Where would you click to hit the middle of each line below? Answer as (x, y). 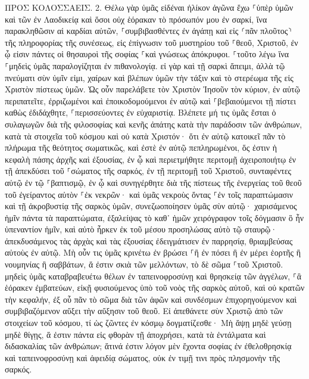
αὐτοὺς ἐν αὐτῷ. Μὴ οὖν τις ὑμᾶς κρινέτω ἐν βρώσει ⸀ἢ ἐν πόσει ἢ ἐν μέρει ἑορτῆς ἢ (153, 252)
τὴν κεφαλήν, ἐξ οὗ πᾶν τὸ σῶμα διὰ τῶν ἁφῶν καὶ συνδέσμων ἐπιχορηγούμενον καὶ (151, 299)
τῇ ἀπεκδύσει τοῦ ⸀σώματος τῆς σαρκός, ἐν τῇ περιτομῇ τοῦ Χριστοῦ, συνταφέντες (148, 171)
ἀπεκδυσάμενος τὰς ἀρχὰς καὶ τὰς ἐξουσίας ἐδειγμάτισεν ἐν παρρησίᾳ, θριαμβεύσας (149, 240)
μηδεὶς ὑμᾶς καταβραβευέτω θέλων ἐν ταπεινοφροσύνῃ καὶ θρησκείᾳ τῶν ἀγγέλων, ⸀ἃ (153, 276)
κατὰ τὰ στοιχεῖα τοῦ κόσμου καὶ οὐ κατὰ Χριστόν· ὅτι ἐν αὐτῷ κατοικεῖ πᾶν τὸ (145, 136)
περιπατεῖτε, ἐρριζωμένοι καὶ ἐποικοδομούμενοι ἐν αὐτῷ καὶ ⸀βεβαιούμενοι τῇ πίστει (150, 100)
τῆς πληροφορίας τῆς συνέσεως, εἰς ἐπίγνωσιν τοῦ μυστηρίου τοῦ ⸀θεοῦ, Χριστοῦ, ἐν (152, 42)
